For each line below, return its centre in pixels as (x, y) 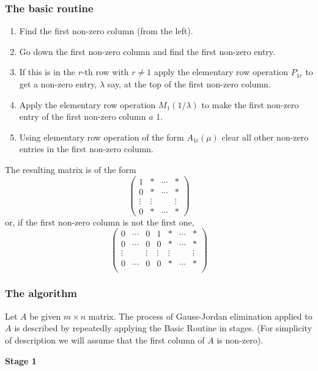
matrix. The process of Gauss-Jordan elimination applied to (200, 316)
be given (45, 316)
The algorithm (41, 293)
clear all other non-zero (265, 137)
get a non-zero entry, (58, 84)
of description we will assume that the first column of (105, 340)
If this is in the (47, 72)
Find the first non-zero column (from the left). (106, 31)
